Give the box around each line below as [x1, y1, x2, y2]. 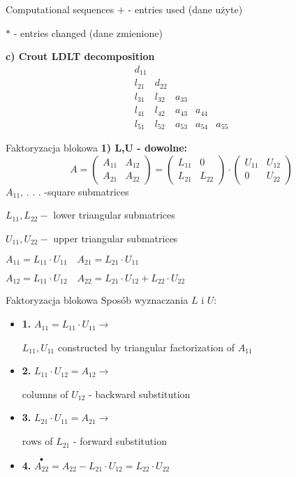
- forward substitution [73, 434, 167, 448]
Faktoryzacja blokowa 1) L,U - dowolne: [6, 140, 188, 155]
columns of [22, 386, 68, 401]
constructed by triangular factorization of [57, 339, 235, 354]
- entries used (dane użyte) [128, 2, 243, 16]
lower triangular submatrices [53, 207, 175, 222]
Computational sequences [6, 2, 114, 16]
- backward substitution [89, 386, 191, 401]
